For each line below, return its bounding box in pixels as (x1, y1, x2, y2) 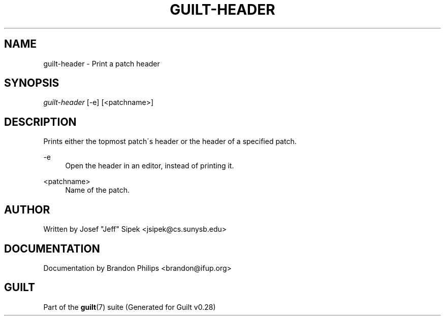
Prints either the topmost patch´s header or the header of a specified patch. (43, 137, 297, 146)
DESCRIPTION (4, 115, 77, 128)
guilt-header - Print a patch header (43, 59, 160, 68)
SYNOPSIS (4, 77, 59, 90)
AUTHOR (4, 203, 50, 216)
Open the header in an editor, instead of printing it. (65, 161, 234, 170)
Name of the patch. (65, 186, 130, 195)
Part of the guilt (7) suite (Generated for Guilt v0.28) (43, 302, 216, 311)
